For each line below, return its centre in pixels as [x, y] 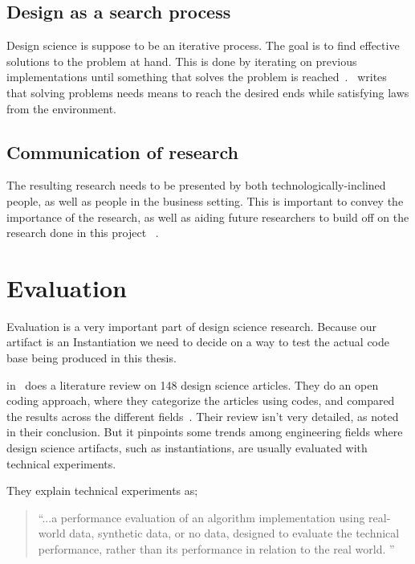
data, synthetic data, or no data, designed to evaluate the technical [234, 533]
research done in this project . [83, 233]
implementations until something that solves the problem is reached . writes [197, 77]
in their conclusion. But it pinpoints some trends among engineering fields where [205, 432]
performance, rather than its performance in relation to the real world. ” [216, 549]
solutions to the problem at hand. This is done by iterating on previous [182, 61]
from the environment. [61, 108]
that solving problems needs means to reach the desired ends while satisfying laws [208, 92]
